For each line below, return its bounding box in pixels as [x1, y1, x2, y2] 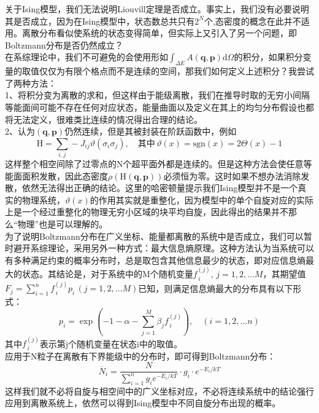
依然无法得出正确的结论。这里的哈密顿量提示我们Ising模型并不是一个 [21, 181, 298, 194]
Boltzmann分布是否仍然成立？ [5, 38, 123, 51]
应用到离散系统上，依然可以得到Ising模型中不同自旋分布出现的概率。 [5, 396, 281, 409]
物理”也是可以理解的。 [17, 218, 108, 230]
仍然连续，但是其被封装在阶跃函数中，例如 [64, 125, 237, 138]
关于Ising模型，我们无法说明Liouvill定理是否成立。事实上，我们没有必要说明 [5, 2, 309, 15]
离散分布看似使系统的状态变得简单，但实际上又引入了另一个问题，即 [21, 26, 297, 39]
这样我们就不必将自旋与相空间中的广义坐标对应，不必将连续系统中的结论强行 [5, 384, 314, 397]
